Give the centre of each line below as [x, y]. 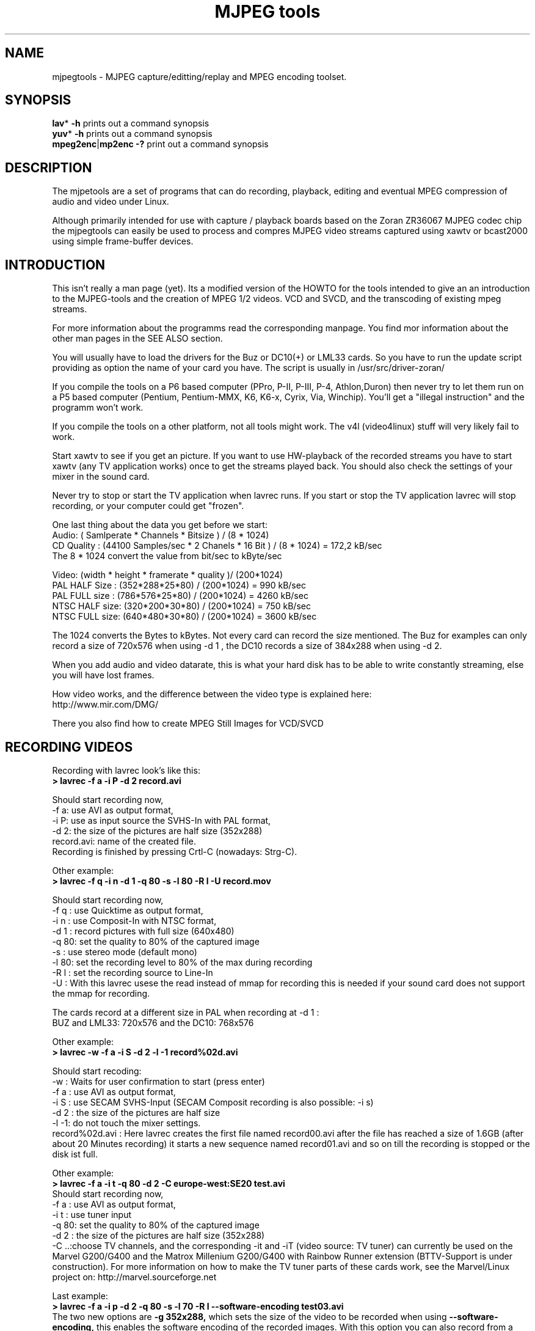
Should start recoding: [97, 1071]
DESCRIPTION [49, 167]
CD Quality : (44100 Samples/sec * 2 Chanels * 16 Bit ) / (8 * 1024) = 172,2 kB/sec [217, 546]
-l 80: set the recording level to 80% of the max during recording [182, 962]
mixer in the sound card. [101, 477]
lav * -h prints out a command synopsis [131, 123]
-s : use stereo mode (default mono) [125, 952]
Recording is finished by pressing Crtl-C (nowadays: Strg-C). [175, 851]
